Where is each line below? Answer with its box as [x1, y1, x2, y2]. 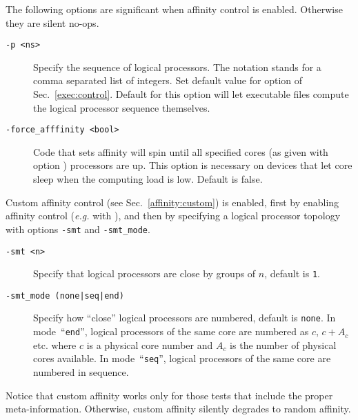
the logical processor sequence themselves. [33, 100, 210, 114]
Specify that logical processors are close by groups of [33, 266, 256, 281]
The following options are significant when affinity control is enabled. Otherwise [6, 2, 343, 16]
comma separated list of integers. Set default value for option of [33, 73, 303, 88]
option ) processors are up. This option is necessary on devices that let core [33, 158, 352, 172]
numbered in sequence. [33, 365, 129, 379]
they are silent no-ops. [6, 15, 99, 30]
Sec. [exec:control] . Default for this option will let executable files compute [33, 87, 349, 101]
